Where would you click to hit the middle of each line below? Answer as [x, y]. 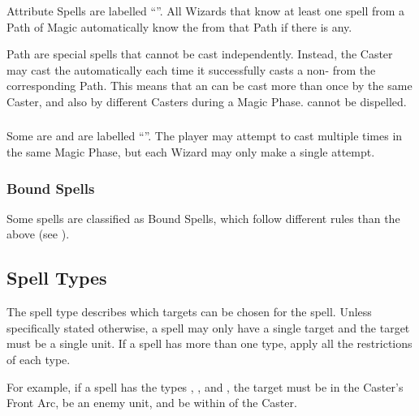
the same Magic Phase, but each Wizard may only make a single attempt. [191, 152]
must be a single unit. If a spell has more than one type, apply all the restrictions [209, 343]
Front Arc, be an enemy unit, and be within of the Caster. [152, 403]
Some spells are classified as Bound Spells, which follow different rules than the [203, 218]
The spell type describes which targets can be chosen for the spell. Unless [189, 312]
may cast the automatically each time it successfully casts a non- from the [191, 69]
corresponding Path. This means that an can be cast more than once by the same [209, 86]
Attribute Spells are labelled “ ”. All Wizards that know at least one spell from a [206, 11]
